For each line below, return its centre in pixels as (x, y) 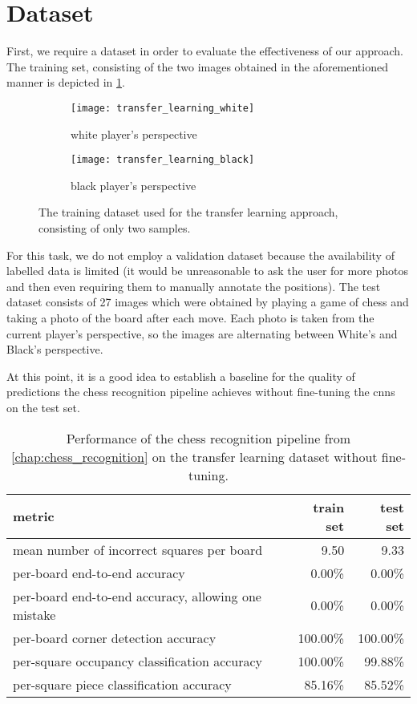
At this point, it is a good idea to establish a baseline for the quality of (181, 376)
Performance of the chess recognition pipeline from (208, 438)
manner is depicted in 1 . (66, 82)
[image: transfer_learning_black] (163, 160)
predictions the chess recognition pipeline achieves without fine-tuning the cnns (201, 392)
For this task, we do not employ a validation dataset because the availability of (200, 255)
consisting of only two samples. (115, 228)
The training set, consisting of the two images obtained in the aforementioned (197, 66)
